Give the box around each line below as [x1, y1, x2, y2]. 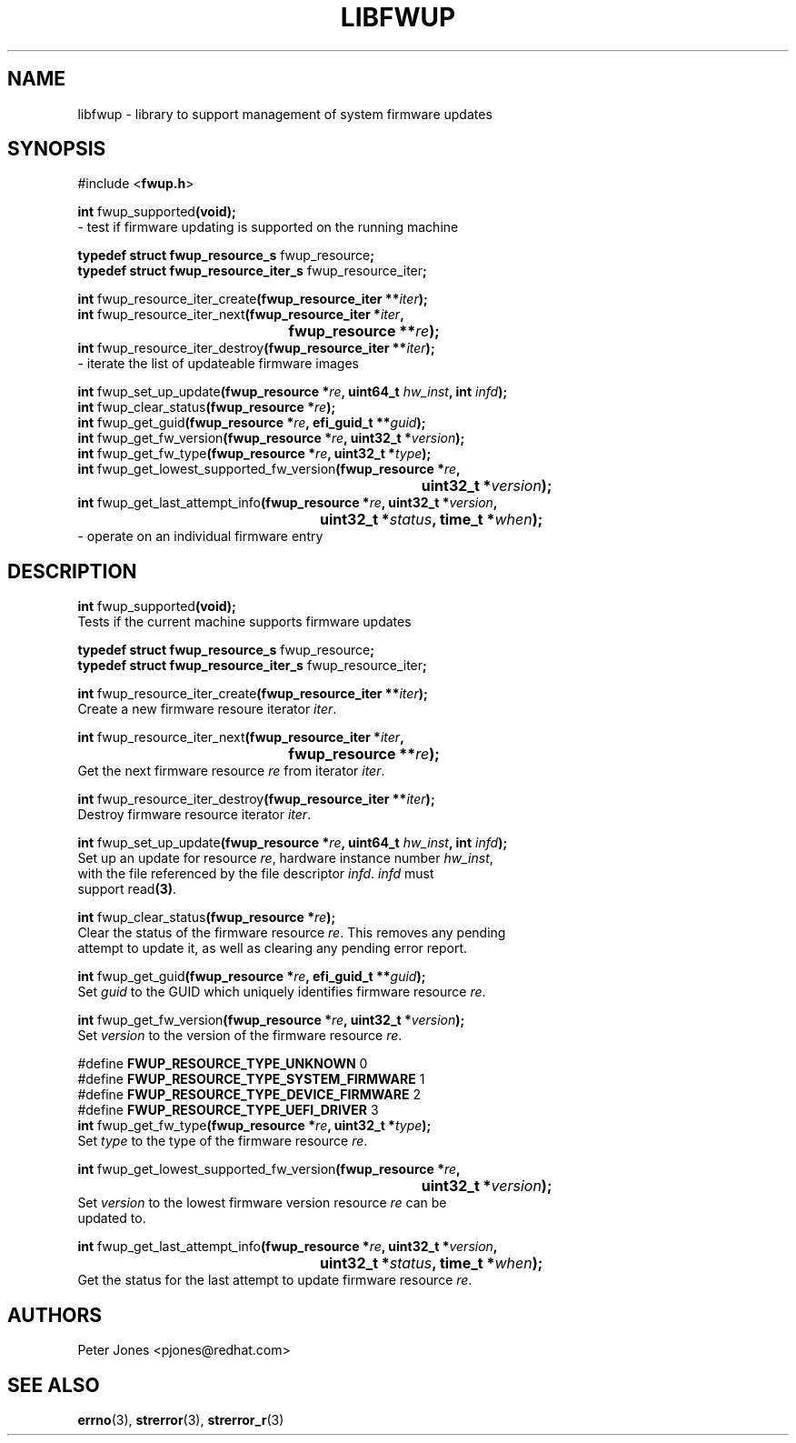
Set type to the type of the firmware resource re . [77, 1133, 368, 1149]
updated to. [77, 1210, 146, 1227]
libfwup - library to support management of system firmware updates [77, 105, 493, 122]
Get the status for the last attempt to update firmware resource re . [77, 1272, 473, 1288]
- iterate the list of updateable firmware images [77, 356, 359, 372]
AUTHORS [7, 1303, 103, 1327]
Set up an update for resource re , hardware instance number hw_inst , [77, 850, 493, 867]
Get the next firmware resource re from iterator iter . [77, 763, 385, 779]
